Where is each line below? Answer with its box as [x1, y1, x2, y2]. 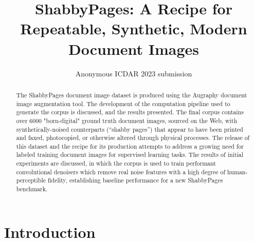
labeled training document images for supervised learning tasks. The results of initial [16, 150, 244, 159]
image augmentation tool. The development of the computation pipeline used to [16, 99, 230, 108]
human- [227, 167, 248, 176]
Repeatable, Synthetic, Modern [20, 18, 247, 39]
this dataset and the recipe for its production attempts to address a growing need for [16, 142, 244, 150]
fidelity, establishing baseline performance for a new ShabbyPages [47, 176, 223, 185]
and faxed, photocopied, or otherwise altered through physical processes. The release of [16, 133, 250, 142]
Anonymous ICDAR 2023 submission [75, 68, 192, 78]
